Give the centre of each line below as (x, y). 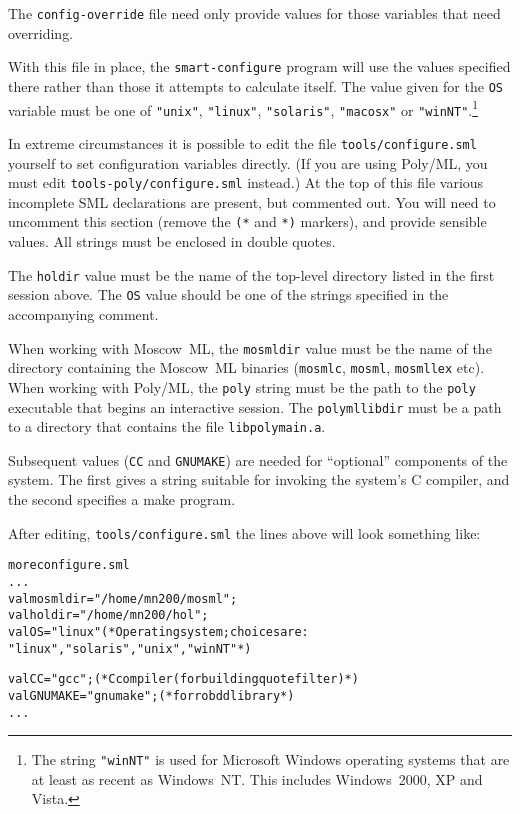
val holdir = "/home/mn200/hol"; (108, 615)
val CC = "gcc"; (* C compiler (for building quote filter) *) (183, 679)
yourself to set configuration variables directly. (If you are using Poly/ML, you (248, 162)
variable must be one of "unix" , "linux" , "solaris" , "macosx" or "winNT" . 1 (243, 108)
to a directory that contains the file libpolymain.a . (167, 426)
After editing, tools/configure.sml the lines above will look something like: (244, 532)
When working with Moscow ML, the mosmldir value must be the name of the (250, 347)
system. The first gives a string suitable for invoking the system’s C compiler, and (259, 479)
